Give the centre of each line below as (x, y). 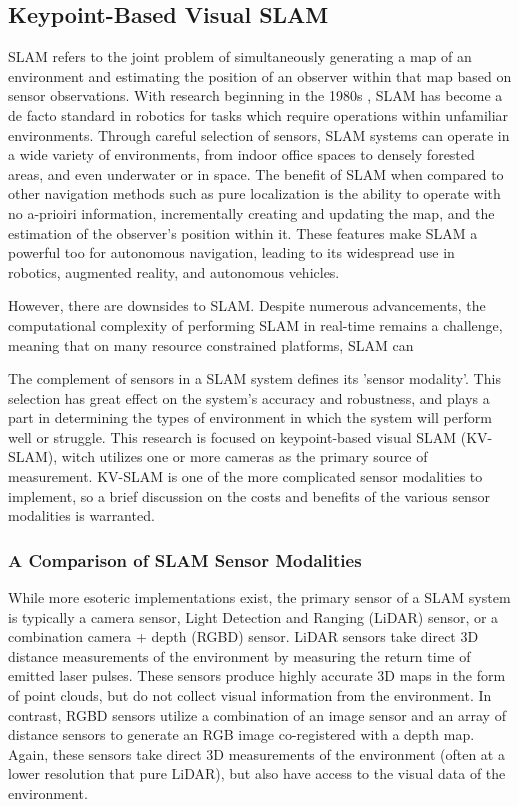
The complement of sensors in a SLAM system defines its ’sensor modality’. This (254, 378)
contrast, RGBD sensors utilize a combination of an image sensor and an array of (257, 714)
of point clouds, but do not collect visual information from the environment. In (250, 695)
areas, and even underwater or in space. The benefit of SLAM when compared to (256, 173)
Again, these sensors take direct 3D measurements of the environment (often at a (256, 753)
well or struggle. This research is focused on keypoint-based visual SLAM (232, 436)
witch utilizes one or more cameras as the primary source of (244, 456)
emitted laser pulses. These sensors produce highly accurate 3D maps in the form (257, 675)
